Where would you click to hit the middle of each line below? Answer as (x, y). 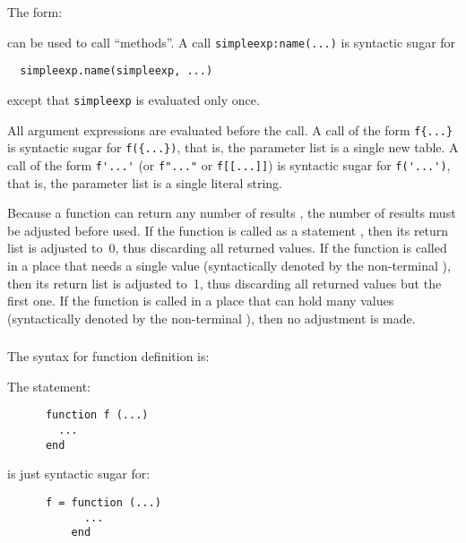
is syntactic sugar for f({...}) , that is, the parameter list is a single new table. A (233, 147)
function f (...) (97, 415)
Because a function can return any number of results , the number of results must (232, 213)
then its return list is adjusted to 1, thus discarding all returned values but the (224, 283)
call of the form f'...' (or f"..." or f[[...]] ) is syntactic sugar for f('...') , (229, 164)
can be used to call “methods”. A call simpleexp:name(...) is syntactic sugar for (232, 42)
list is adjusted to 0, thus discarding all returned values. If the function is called (227, 248)
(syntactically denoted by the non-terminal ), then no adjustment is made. (211, 318)
